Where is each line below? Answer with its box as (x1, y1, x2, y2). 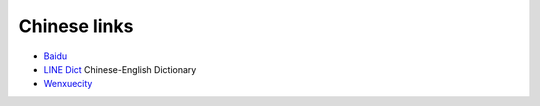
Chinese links (18, 15, 134, 37)
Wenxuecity (43, 78, 93, 90)
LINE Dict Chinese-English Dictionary (43, 63, 197, 75)
